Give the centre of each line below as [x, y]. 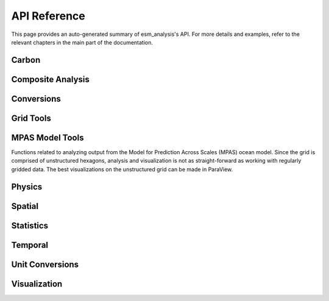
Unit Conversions [45, 264]
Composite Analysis [50, 79]
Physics [27, 187]
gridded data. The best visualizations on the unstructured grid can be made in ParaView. [122, 169]
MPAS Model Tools [48, 137]
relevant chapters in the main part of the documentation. [82, 42]
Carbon [26, 60]
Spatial [25, 206]
